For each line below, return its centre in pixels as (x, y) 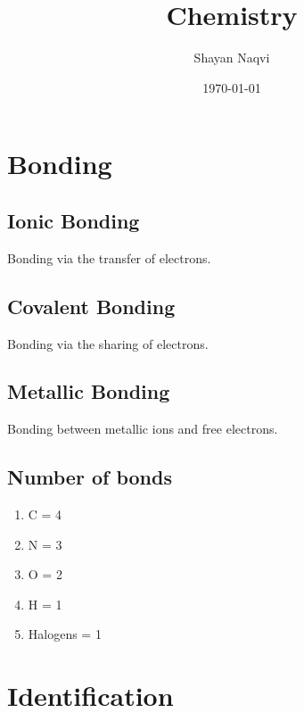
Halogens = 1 (65, 634)
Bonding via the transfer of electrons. (109, 257)
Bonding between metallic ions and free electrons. (143, 429)
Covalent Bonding (91, 306)
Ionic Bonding (74, 220)
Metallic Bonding (89, 391)
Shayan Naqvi (232, 58)
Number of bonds (90, 477)
